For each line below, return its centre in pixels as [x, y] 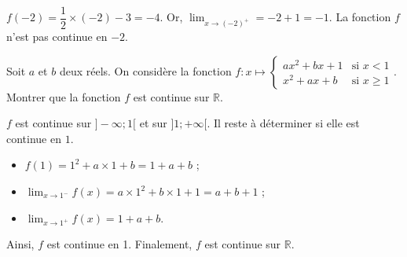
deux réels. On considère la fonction [145, 70]
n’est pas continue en [57, 37]
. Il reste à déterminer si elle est [283, 123]
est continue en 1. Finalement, [119, 244]
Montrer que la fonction [64, 96]
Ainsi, [20, 244]
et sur [153, 123]
